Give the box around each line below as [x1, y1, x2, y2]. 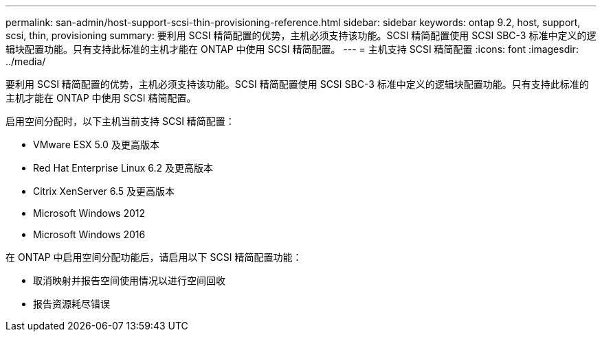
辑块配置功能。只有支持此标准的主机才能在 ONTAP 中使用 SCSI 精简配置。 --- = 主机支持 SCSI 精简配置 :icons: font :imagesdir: [5, 43, 579, 55]
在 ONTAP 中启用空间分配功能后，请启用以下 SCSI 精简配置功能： [5, 251, 302, 263]
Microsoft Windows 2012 [33, 207, 146, 219]
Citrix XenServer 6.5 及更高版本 [33, 185, 175, 197]
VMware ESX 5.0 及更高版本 [33, 139, 159, 150]
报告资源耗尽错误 [33, 298, 110, 310]
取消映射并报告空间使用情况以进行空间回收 [33, 275, 225, 286]
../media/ [5, 56, 46, 67]
